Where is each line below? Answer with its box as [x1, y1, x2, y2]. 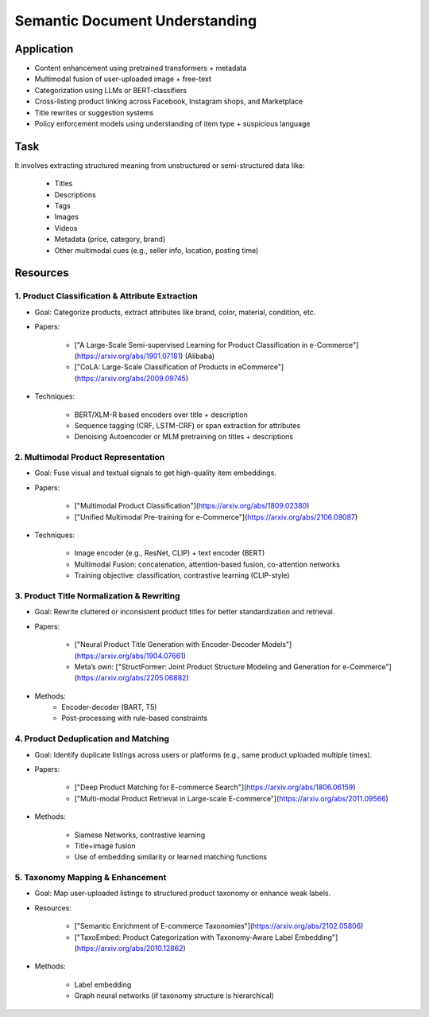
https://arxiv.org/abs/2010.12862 [76, 944, 184, 953]
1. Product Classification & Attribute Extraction [14, 290, 198, 302]
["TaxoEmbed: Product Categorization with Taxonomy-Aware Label [74, 932, 293, 942]
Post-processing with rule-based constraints [61, 713, 208, 723]
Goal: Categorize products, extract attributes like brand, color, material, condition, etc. [34, 307, 316, 317]
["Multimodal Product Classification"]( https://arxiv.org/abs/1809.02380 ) [74, 501, 310, 511]
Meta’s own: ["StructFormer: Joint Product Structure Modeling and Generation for [74, 661, 341, 672]
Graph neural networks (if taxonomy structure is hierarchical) [74, 991, 274, 1000]
